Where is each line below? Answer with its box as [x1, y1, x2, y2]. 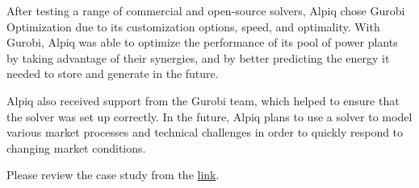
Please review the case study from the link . [6, 166, 220, 183]
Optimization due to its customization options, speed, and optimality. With [6, 18, 380, 35]
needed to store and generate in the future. [6, 65, 219, 82]
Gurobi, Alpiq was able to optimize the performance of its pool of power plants [6, 34, 398, 51]
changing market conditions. [6, 139, 146, 156]
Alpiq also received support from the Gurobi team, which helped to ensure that [6, 92, 400, 108]
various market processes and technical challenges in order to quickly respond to [6, 124, 404, 141]
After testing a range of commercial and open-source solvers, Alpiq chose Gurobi [6, 2, 405, 18]
